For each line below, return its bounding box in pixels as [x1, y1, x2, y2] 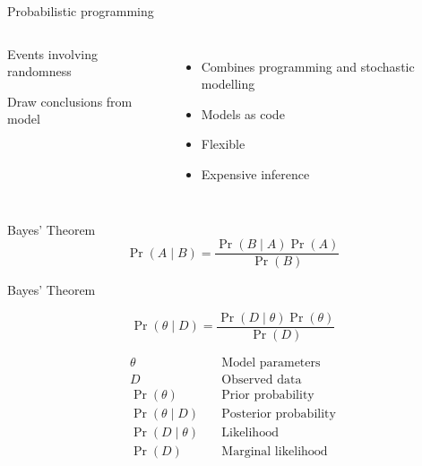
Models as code [201, 104, 285, 123]
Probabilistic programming [7, 2, 154, 20]
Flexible [201, 134, 245, 153]
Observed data [221, 373, 302, 386]
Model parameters [221, 356, 321, 369]
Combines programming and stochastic [201, 56, 415, 75]
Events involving [7, 44, 99, 63]
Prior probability [221, 388, 314, 401]
